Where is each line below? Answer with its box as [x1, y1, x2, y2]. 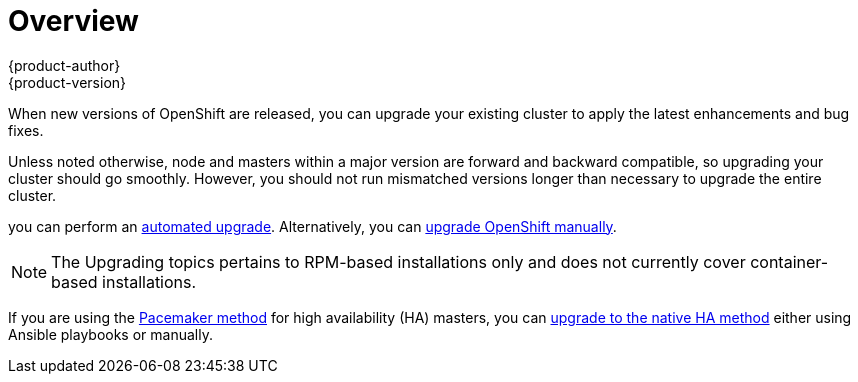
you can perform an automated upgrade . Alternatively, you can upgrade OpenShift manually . [8, 217, 617, 235]
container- [750, 251, 829, 272]
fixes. [8, 121, 44, 139]
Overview [8, 4, 139, 38]
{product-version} [8, 73, 127, 91]
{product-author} [8, 56, 121, 74]
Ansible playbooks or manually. [8, 325, 213, 343]
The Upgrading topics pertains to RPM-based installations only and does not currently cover [51, 251, 746, 272]
